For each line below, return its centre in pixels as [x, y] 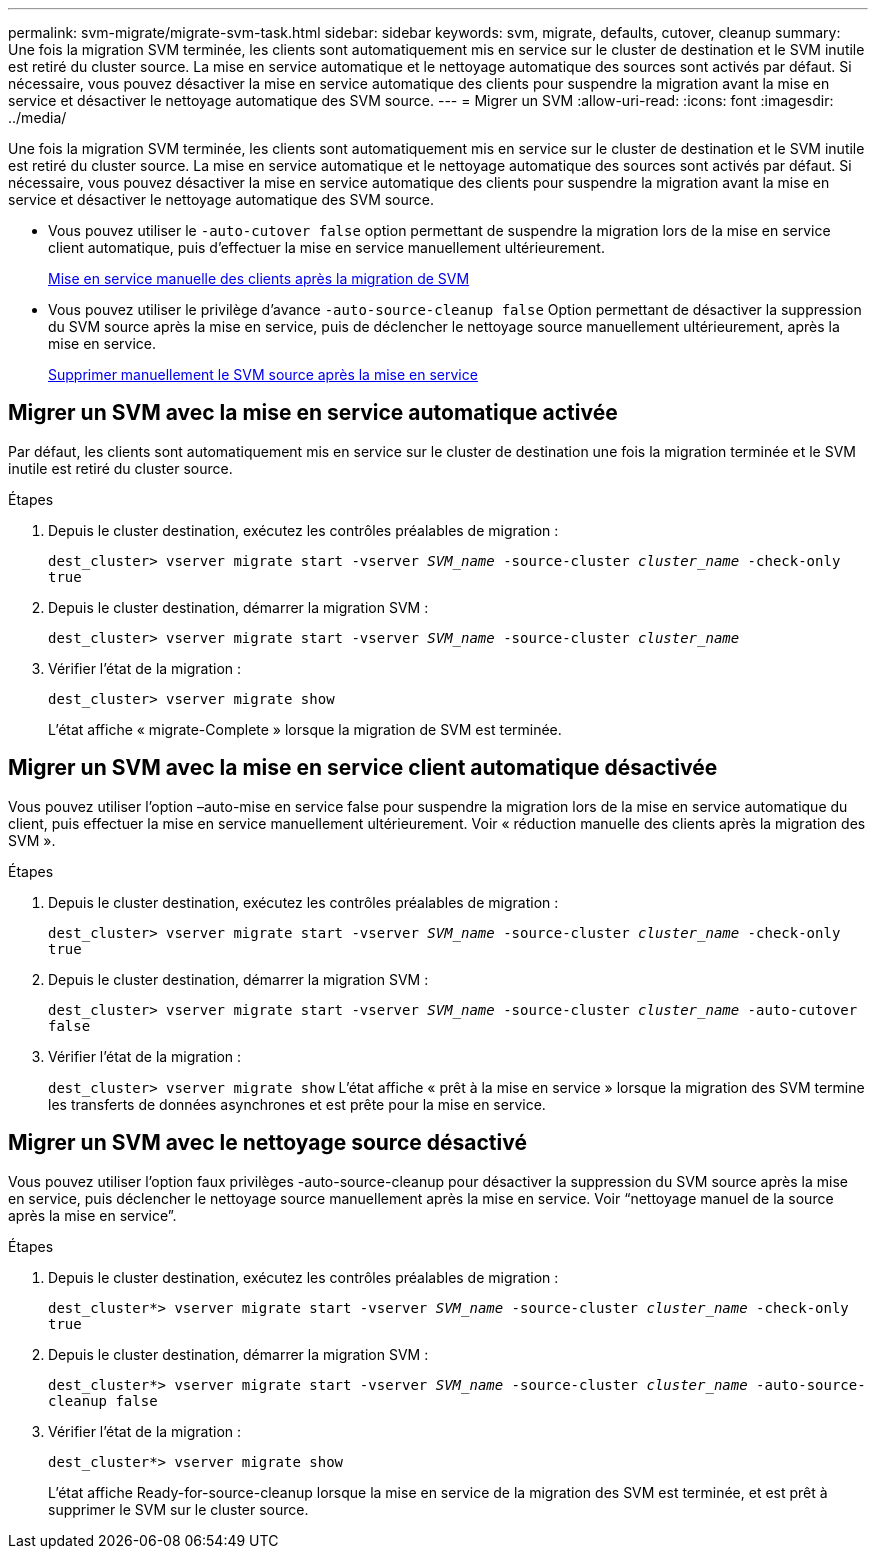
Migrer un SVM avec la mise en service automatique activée [313, 413]
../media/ [37, 117]
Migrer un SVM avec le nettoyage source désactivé [267, 1143]
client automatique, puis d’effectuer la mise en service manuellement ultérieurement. [326, 247]
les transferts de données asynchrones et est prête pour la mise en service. [297, 1104]
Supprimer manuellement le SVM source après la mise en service [263, 374]
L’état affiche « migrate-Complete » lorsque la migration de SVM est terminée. [305, 729]
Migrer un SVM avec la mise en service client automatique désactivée [363, 768]
